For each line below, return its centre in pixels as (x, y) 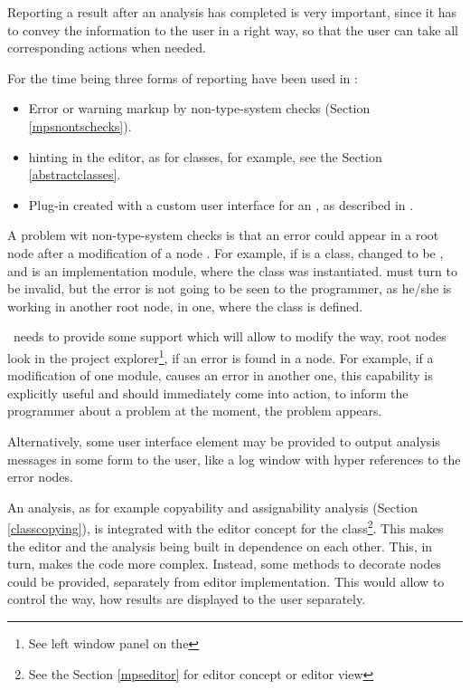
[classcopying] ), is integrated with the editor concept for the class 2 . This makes (226, 527)
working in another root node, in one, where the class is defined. (185, 306)
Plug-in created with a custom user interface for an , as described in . (221, 204)
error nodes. (40, 477)
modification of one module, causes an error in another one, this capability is (220, 375)
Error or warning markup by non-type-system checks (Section (199, 108)
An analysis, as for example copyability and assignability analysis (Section (213, 507)
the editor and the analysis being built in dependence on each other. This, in (220, 546)
